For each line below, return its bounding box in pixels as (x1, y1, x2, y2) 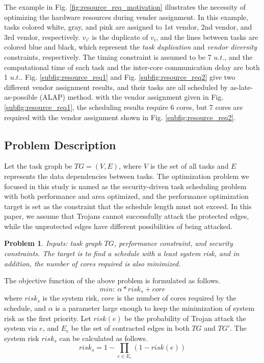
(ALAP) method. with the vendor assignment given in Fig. (39, 92, 224, 102)
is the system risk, (42, 292, 99, 303)
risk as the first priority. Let (4, 312, 91, 323)
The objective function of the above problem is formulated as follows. (4, 275, 221, 286)
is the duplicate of (92, 31, 148, 42)
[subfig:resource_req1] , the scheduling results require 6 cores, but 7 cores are (4, 101, 243, 112)
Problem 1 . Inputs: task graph (4, 238, 102, 248)
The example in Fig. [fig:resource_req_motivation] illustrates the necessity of (4, 2, 246, 12)
